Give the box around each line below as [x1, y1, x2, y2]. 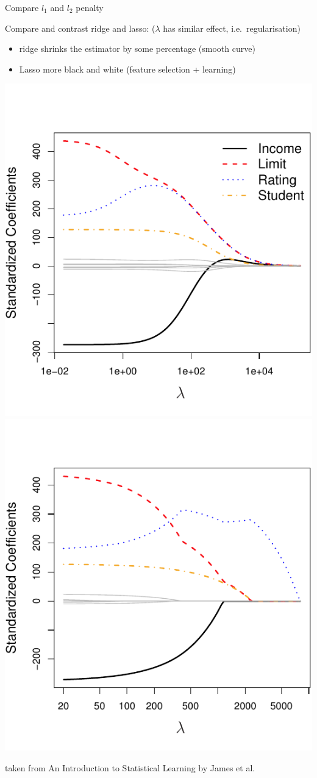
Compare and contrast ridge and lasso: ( [5, 21, 155, 34]
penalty [76, 1, 104, 13]
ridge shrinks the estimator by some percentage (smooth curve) [19, 42, 255, 55]
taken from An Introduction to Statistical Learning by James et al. [5, 761, 255, 774]
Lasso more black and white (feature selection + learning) [19, 62, 236, 75]
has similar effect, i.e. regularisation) [163, 21, 301, 34]
